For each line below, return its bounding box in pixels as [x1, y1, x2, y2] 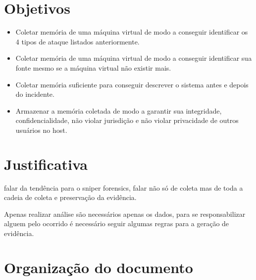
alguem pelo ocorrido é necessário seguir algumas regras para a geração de [4, 218, 229, 229]
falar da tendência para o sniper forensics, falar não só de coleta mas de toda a [4, 182, 243, 193]
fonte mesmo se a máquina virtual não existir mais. [15, 62, 171, 73]
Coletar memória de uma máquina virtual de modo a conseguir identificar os [15, 27, 248, 37]
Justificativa [4, 154, 88, 174]
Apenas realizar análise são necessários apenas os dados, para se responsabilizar [4, 208, 246, 219]
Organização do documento [4, 257, 193, 277]
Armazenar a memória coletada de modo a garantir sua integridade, [15, 105, 222, 116]
